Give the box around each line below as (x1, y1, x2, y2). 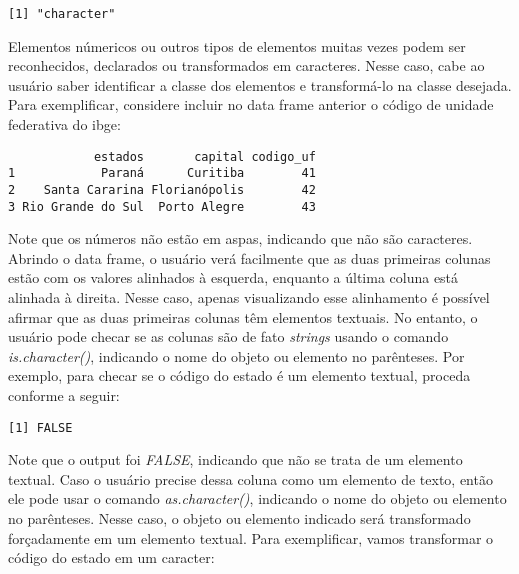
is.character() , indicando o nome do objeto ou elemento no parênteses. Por (8, 345, 465, 366)
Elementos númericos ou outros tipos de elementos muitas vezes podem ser (8, 35, 466, 56)
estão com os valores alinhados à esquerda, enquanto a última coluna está (8, 267, 459, 288)
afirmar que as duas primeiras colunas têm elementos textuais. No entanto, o (8, 306, 478, 327)
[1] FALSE (8, 420, 73, 435)
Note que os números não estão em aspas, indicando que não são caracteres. (8, 228, 473, 249)
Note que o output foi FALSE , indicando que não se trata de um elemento (8, 449, 463, 470)
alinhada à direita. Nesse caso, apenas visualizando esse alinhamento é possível (8, 287, 490, 308)
